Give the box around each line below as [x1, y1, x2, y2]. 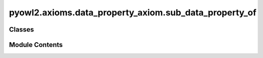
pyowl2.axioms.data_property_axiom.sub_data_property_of [9, 7, 257, 18]
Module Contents [9, 41, 63, 49]
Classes [9, 25, 34, 34]
